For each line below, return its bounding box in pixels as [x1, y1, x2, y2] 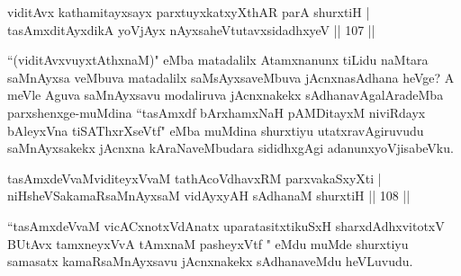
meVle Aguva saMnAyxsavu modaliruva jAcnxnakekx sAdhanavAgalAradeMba [7, 85, 444, 104]
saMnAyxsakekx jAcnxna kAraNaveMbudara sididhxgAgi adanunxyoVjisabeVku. [7, 138, 454, 157]
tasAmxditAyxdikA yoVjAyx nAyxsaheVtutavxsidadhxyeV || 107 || [7, 20, 375, 39]
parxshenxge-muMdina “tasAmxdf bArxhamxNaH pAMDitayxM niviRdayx [7, 102, 426, 121]
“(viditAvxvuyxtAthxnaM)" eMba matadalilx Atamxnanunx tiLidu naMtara [7, 50, 429, 69]
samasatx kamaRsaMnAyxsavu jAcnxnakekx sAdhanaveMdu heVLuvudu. [7, 252, 413, 271]
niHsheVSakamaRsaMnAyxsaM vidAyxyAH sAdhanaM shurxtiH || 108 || [7, 186, 411, 205]
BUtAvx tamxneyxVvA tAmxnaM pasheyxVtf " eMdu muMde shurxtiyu [7, 234, 409, 253]
